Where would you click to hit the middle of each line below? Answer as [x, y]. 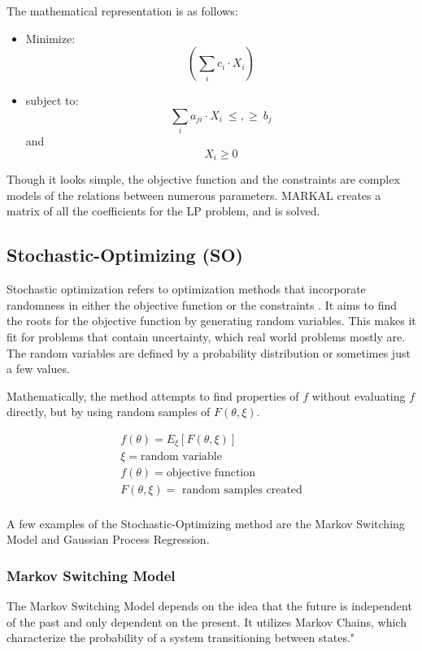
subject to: [52, 100]
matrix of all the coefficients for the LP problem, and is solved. [163, 211]
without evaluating [359, 395]
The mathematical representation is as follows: [122, 11]
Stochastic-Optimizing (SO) [125, 255]
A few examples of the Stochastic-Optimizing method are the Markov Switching [206, 523]
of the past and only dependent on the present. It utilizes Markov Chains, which [207, 621]
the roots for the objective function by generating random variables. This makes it [211, 321]
